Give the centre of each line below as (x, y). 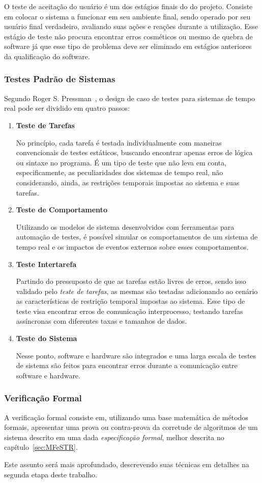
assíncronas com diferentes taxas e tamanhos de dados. (101, 321)
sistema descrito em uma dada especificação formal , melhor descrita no (114, 437)
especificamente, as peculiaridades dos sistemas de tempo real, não (120, 172)
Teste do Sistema (47, 338)
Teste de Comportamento (62, 210)
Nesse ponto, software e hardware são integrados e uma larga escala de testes (136, 355)
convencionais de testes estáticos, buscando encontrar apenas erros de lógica (134, 152)
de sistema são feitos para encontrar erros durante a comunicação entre (127, 365)
